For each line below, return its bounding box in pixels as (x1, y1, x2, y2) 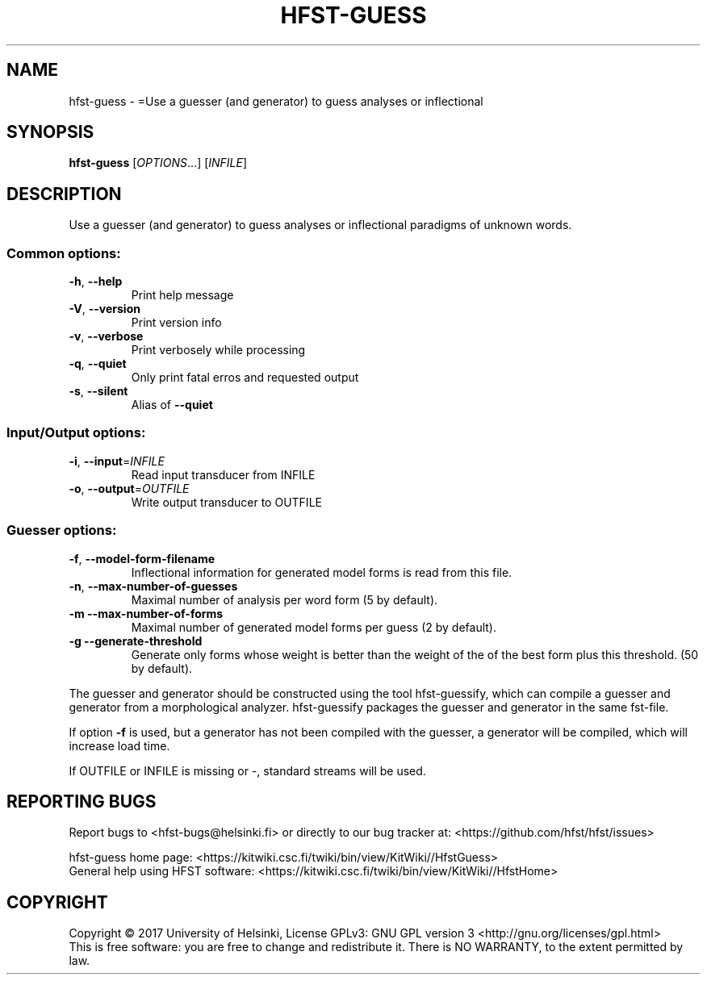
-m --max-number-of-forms (69, 606, 224, 620)
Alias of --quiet (131, 398, 213, 412)
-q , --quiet (69, 357, 127, 371)
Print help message (131, 288, 234, 303)
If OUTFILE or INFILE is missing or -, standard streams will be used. (69, 763, 426, 778)
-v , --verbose (69, 329, 144, 344)
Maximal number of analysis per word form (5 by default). (131, 592, 438, 607)
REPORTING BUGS (6, 791, 157, 812)
